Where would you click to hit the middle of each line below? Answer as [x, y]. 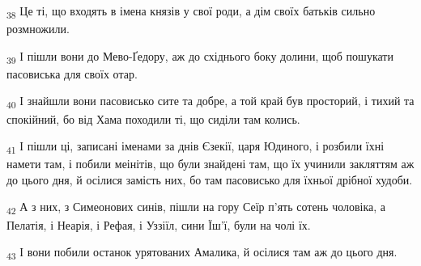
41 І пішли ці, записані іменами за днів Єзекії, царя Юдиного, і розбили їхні [196, 147]
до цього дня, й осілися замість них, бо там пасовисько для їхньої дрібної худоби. [210, 179]
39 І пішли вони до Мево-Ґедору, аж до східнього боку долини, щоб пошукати [200, 57]
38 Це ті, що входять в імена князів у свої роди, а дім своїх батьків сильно [191, 12]
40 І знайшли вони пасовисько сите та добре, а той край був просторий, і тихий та [210, 102]
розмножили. [38, 29]
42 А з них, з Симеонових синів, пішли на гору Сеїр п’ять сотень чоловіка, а [196, 208]
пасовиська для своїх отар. [72, 73]
